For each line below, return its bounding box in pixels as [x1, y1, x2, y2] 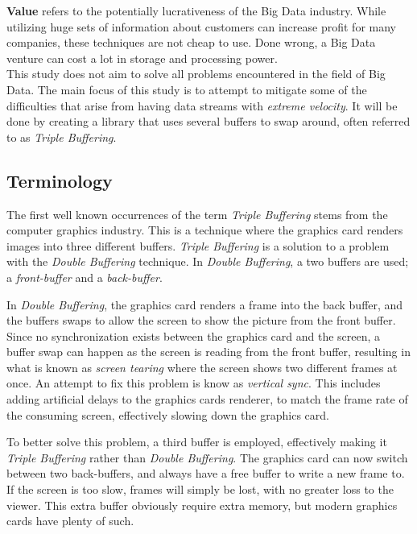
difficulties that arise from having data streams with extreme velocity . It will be [6, 97, 398, 114]
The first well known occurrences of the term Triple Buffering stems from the [6, 205, 388, 222]
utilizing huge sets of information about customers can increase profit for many [6, 18, 396, 35]
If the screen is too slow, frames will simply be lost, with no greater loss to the [6, 481, 394, 498]
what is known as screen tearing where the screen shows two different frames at [6, 358, 398, 375]
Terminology [6, 168, 113, 192]
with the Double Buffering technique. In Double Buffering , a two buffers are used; [6, 253, 409, 270]
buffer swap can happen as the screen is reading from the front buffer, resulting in [6, 343, 411, 360]
